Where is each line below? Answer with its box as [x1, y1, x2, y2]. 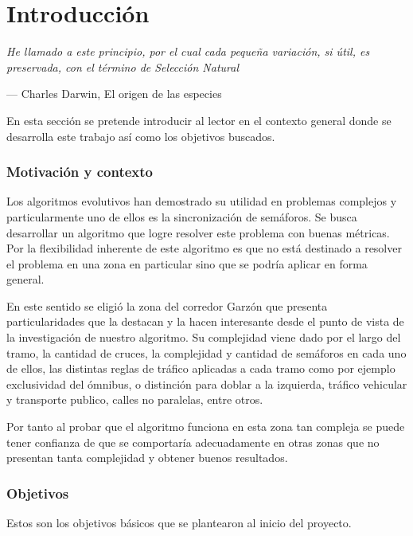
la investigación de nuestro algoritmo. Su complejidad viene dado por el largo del [6, 329, 401, 346]
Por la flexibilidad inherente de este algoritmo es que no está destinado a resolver [6, 240, 402, 256]
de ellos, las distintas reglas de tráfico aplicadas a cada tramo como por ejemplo [6, 360, 395, 377]
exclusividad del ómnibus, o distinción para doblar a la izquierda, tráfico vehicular [6, 375, 407, 392]
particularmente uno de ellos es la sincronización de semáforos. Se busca [6, 208, 357, 225]
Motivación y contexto [6, 162, 154, 182]
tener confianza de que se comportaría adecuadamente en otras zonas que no [6, 433, 380, 450]
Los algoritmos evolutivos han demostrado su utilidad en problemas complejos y [6, 193, 397, 209]
